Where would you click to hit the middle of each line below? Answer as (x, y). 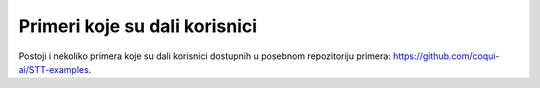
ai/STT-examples (53, 69)
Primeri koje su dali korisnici (138, 26)
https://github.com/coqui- (446, 56)
